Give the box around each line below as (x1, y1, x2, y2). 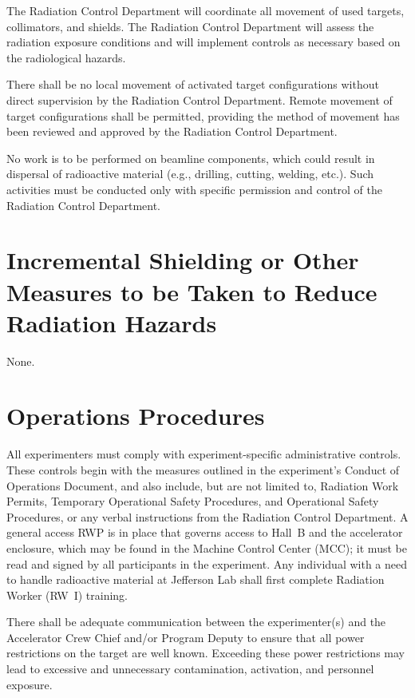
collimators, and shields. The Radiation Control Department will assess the (6, 18, 374, 34)
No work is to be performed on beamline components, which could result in (6, 149, 375, 166)
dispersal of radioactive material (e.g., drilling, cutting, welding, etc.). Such (6, 165, 374, 182)
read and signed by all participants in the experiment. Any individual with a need (6, 555, 407, 572)
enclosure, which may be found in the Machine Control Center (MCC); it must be (6, 539, 407, 556)
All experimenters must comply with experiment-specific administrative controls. (6, 446, 401, 462)
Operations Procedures (6, 399, 265, 432)
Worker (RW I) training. (6, 586, 128, 603)
